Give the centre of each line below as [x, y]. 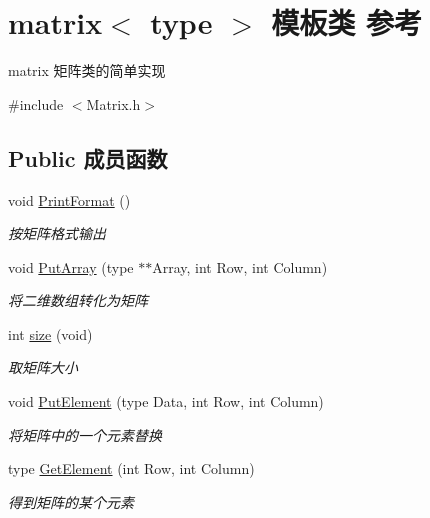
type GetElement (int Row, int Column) [131, 468]
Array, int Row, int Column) [240, 266]
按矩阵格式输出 [57, 233]
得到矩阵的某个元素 [71, 501]
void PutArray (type [71, 266]
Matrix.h [113, 103]
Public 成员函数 [88, 157]
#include [36, 103]
